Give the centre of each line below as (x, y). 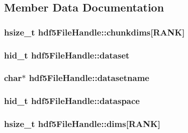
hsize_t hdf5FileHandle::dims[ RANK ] (82, 124)
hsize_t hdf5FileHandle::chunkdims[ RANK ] (95, 32)
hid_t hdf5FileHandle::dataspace (72, 101)
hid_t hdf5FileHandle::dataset (67, 55)
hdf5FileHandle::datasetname (89, 78)
